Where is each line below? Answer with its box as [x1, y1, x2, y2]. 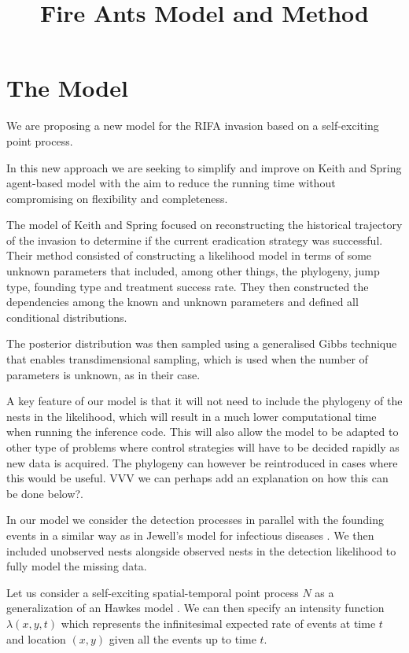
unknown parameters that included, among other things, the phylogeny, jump [6, 263, 380, 279]
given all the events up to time [109, 630, 256, 647]
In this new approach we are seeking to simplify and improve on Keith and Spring [6, 159, 402, 175]
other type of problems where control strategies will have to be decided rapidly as [6, 439, 400, 455]
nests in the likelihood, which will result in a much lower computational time [6, 408, 377, 424]
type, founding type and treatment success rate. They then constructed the [6, 278, 369, 294]
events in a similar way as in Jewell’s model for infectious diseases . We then [6, 526, 374, 543]
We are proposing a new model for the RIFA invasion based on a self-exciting [6, 117, 379, 134]
